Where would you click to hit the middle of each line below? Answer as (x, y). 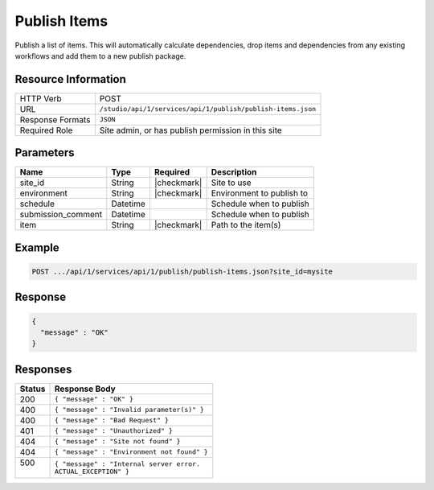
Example (37, 247)
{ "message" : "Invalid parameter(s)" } (129, 410)
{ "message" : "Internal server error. (127, 464)
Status (33, 389)
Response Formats (55, 119)
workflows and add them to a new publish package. (100, 56)
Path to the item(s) (246, 225)
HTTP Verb (41, 98)
